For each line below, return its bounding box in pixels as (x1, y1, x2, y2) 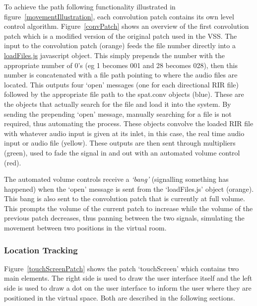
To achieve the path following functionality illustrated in (4, 1, 176, 11)
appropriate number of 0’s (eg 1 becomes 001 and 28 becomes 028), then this (4, 60, 238, 70)
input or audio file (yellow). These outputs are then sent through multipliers (4, 138, 236, 148)
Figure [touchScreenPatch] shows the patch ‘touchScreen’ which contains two (4, 263, 239, 273)
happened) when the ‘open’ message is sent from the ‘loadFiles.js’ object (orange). (4, 183, 254, 194)
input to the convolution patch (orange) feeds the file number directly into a (4, 40, 236, 51)
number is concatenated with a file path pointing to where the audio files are (4, 70, 238, 80)
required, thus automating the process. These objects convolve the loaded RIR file (4, 118, 254, 129)
